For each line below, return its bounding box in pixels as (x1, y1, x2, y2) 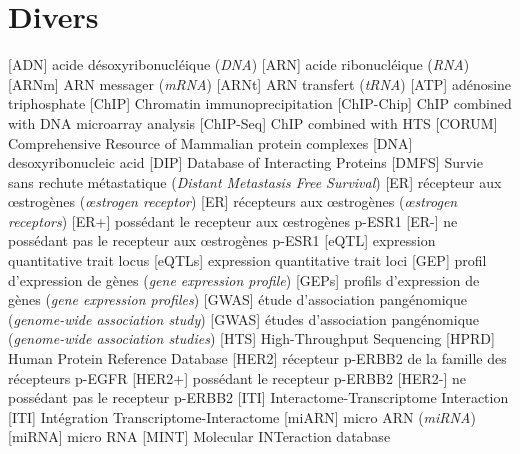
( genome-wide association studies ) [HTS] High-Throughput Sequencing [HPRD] (8, 328, 495, 349)
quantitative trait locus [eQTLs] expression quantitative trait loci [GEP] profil (8, 250, 487, 271)
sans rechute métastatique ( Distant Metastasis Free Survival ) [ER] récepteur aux (8, 171, 502, 192)
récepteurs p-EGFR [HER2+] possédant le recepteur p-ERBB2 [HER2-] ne (8, 367, 467, 388)
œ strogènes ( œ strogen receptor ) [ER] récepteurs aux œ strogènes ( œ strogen (8, 191, 458, 212)
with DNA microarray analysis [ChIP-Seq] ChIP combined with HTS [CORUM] (8, 112, 498, 133)
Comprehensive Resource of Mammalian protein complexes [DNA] (8, 132, 413, 153)
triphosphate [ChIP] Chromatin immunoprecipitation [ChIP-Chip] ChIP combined (8, 93, 512, 114)
